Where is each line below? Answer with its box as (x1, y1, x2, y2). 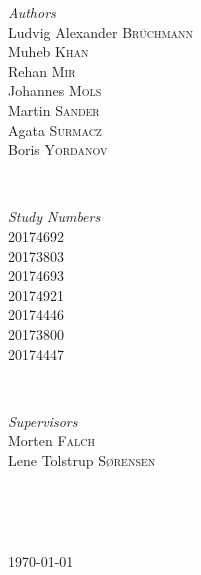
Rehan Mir (8, 60, 76, 81)
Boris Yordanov (8, 139, 108, 160)
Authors (8, 2, 56, 22)
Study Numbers (8, 206, 101, 227)
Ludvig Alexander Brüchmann (8, 21, 194, 42)
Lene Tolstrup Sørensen (8, 449, 156, 470)
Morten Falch (8, 430, 96, 451)
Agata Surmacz (8, 119, 102, 140)
